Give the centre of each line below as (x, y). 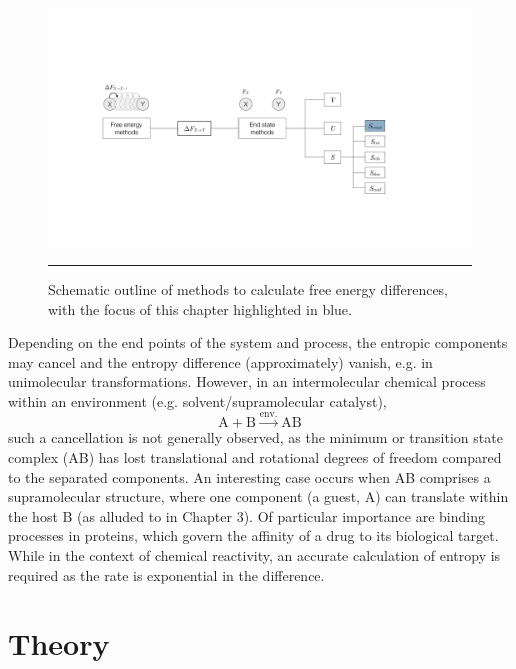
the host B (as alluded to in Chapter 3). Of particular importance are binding (246, 515)
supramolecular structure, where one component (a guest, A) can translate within (258, 496)
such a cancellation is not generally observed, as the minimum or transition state (255, 437)
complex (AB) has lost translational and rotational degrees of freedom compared (255, 457)
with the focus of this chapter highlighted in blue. (200, 308)
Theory (59, 643)
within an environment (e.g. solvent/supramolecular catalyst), (197, 401)
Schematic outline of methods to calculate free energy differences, (248, 289)
